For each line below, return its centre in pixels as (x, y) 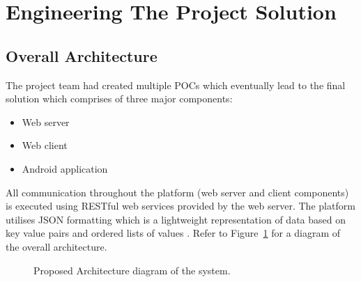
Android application (65, 168)
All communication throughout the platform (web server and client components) (177, 192)
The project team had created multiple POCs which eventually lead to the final (176, 85)
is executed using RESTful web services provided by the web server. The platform (180, 206)
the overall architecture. (56, 246)
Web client (45, 145)
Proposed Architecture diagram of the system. (132, 270)
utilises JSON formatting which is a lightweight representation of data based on (176, 219)
